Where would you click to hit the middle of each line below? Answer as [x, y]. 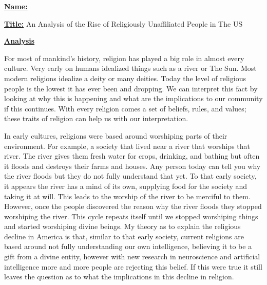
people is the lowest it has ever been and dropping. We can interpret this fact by [131, 88]
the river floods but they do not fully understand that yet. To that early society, [130, 176]
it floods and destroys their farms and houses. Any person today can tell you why [132, 166]
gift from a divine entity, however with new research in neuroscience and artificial [132, 256]
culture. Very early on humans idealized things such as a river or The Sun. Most [130, 68]
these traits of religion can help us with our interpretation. [96, 118]
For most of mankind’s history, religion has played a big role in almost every [124, 58]
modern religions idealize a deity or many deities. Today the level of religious [125, 78]
